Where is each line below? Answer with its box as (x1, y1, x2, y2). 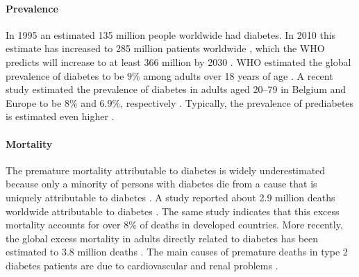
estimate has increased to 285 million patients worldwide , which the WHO (6, 41, 325, 56)
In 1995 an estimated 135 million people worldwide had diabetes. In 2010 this (6, 27, 336, 42)
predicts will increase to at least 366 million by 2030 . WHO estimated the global (6, 54, 351, 69)
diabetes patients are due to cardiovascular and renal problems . (6, 258, 278, 272)
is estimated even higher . (6, 109, 115, 124)
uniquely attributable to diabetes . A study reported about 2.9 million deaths (6, 190, 335, 204)
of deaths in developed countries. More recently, (140, 217, 343, 232)
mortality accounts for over (6, 217, 121, 232)
